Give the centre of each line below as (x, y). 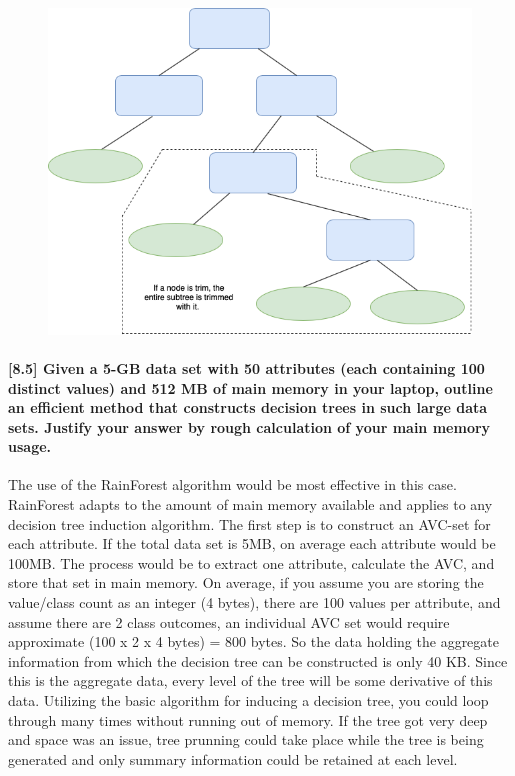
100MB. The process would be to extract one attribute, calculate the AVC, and (251, 562)
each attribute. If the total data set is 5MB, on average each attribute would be (252, 543)
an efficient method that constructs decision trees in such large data (248, 407)
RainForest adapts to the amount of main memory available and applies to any (250, 504)
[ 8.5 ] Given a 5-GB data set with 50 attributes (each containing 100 (246, 367)
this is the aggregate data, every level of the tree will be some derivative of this (250, 680)
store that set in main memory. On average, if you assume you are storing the (246, 582)
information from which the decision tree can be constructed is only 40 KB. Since (258, 660)
